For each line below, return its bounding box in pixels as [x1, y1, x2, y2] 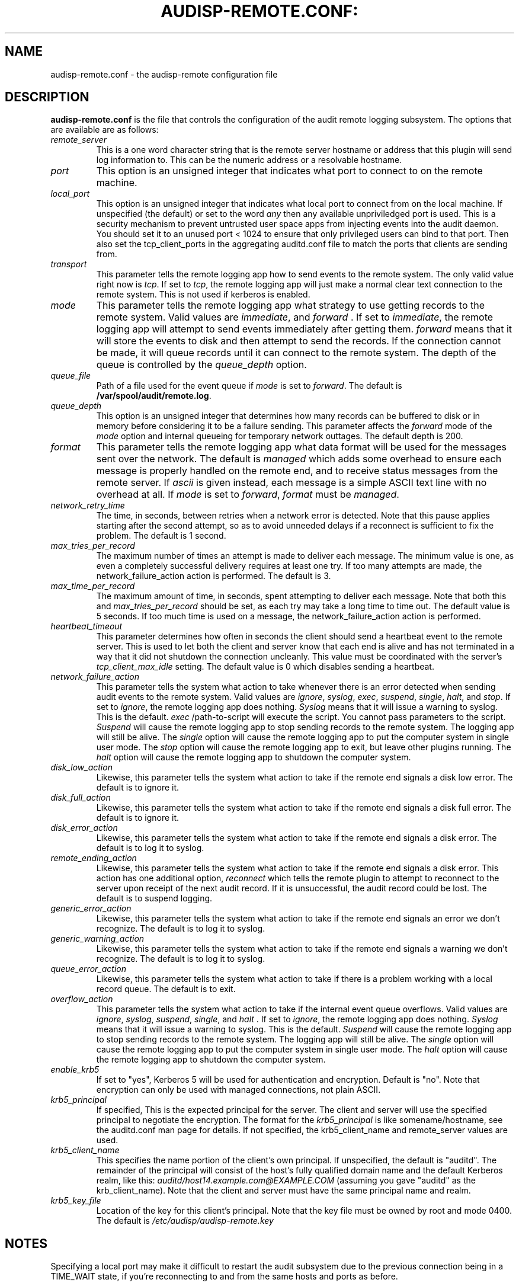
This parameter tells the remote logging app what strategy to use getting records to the [96, 299, 485, 312]
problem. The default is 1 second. [96, 530, 226, 541]
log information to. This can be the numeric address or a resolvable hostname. [96, 155, 402, 165]
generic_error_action [50, 903, 132, 914]
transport [50, 259, 87, 270]
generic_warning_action [50, 933, 145, 944]
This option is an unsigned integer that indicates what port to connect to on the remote [96, 165, 483, 177]
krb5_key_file [50, 1195, 101, 1206]
